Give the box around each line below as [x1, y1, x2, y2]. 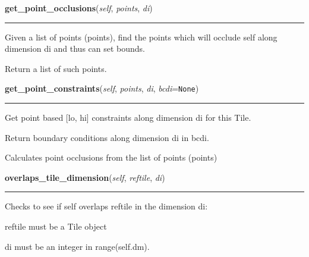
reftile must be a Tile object [5, 220, 107, 232]
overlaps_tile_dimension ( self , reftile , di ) [5, 171, 165, 183]
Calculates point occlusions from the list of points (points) [5, 151, 217, 164]
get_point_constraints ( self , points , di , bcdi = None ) [5, 82, 199, 95]
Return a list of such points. [5, 62, 107, 74]
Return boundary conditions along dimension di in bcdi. [5, 131, 209, 143]
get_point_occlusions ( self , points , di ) [5, 2, 153, 14]
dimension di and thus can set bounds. [5, 42, 145, 55]
